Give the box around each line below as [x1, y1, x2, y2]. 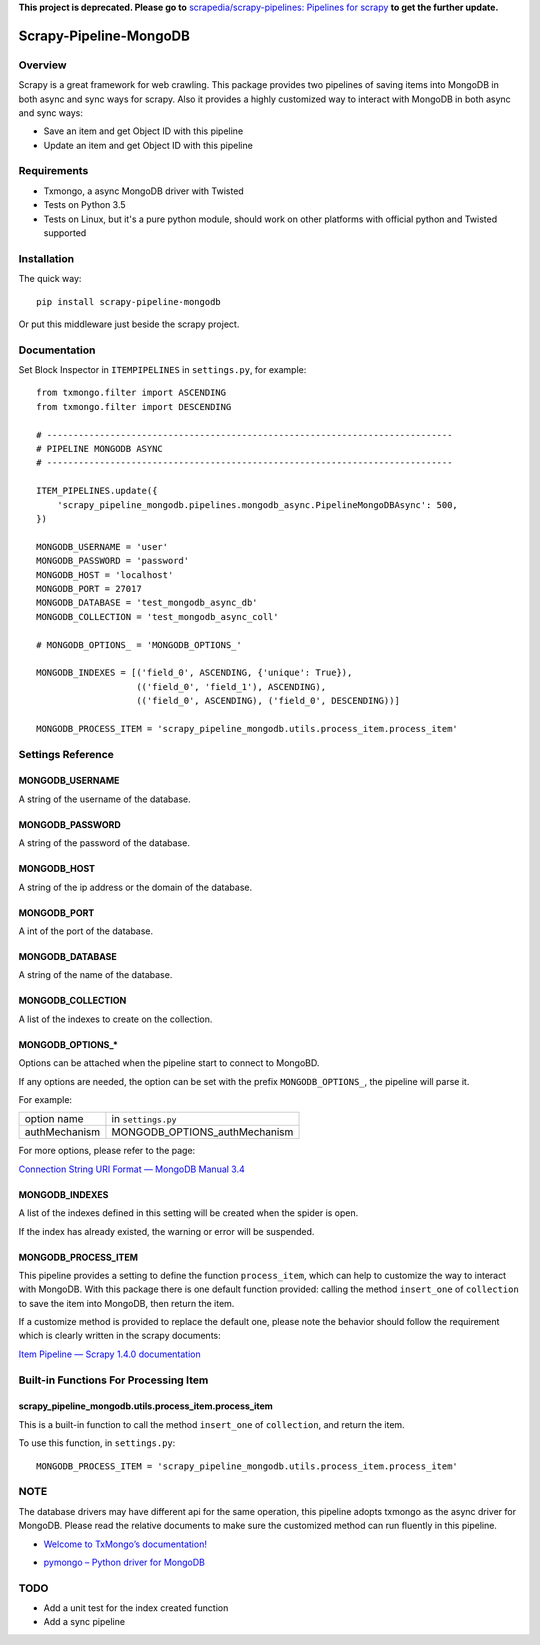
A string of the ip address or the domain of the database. [18, 881, 253, 893]
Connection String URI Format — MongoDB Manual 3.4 [18, 1163, 245, 1175]
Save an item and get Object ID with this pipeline [43, 125, 244, 137]
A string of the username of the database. [18, 793, 192, 805]
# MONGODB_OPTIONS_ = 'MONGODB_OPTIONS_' [36, 639, 242, 650]
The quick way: [18, 273, 82, 285]
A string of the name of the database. [18, 969, 173, 981]
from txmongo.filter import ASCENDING [36, 387, 227, 399]
